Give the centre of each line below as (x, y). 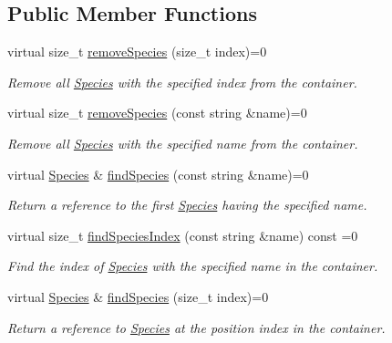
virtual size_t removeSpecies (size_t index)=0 (137, 52)
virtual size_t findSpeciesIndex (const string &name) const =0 (183, 235)
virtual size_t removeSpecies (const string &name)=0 (157, 113)
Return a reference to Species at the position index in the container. (196, 327)
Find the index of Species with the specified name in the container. (193, 266)
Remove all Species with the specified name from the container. (183, 143)
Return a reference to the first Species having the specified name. (187, 205)
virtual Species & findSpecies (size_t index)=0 (138, 296)
